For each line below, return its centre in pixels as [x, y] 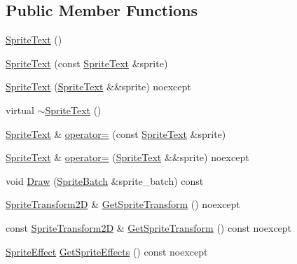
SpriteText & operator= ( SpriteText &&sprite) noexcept [127, 157]
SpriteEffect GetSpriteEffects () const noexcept [107, 251]
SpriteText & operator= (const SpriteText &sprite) [116, 133]
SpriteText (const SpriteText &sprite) [87, 63]
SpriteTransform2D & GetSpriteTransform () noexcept [123, 204]
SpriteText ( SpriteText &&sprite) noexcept [98, 86]
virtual [20, 110]
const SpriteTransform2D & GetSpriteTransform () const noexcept [149, 227]
